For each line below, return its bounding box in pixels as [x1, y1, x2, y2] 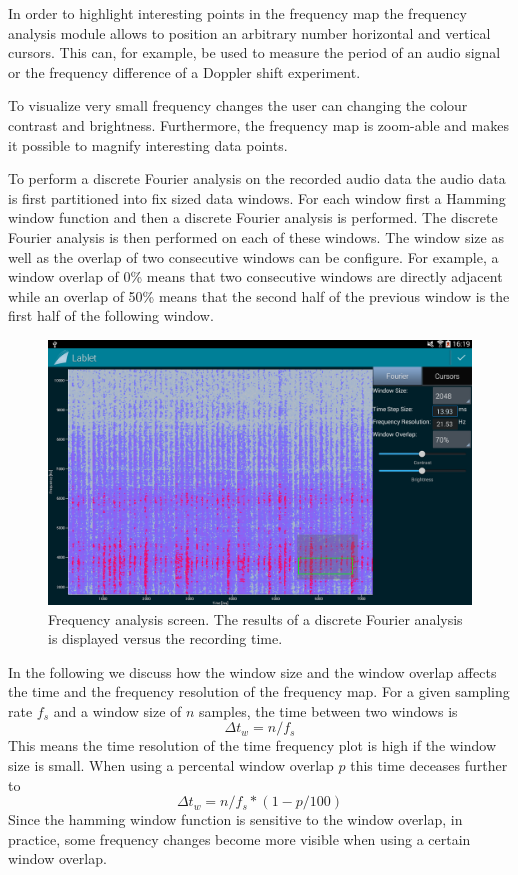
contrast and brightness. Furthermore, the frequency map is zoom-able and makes [8, 114, 509, 135]
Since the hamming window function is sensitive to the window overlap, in [8, 809, 463, 830]
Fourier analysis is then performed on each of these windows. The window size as [8, 226, 504, 247]
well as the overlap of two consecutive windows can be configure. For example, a [8, 246, 499, 267]
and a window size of [53, 700, 182, 721]
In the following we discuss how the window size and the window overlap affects [8, 661, 497, 682]
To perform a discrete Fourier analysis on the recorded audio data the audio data [8, 168, 506, 189]
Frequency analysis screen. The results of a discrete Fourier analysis [48, 608, 463, 629]
